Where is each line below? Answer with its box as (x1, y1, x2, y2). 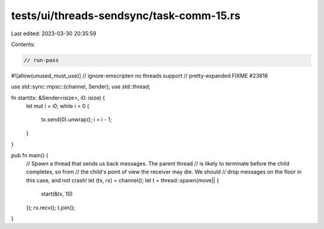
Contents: (11, 41, 35, 48)
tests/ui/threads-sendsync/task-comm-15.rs (11, 9, 241, 22)
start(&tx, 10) (41, 190, 73, 197)
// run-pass (23, 57, 59, 63)
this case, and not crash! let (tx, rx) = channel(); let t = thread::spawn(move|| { (26, 176, 219, 184)
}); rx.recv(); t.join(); (26, 204, 76, 211)
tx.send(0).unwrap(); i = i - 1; (41, 116, 112, 123)
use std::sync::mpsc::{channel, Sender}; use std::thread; (11, 83, 151, 90)
